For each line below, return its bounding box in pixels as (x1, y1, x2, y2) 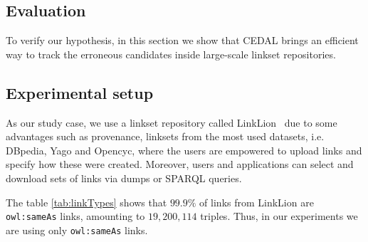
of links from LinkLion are (199, 194, 314, 209)
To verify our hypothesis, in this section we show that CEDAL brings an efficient (6, 33, 359, 48)
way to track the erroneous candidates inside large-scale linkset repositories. (6, 46, 336, 61)
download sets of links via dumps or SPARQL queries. (6, 170, 242, 185)
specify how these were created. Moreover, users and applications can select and (6, 157, 354, 172)
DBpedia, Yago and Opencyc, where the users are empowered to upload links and (6, 142, 362, 157)
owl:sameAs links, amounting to (6, 209, 145, 223)
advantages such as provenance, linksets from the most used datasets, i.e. (6, 129, 325, 144)
